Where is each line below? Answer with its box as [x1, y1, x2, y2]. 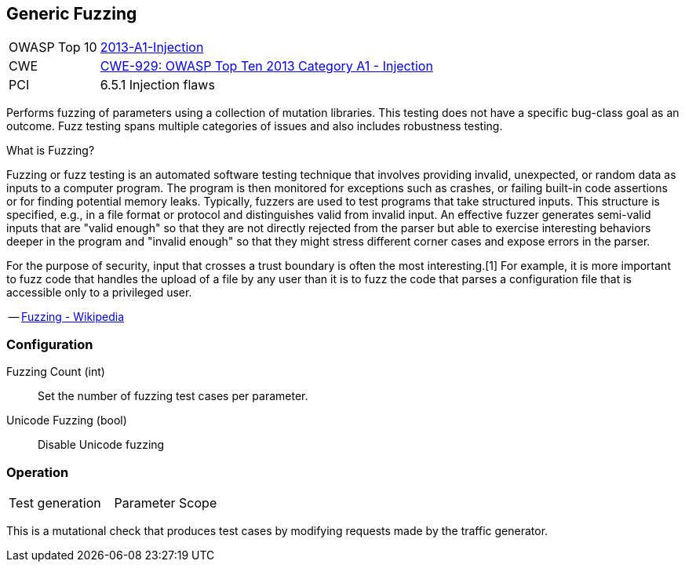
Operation [6, 464, 69, 480]
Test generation [9, 494, 101, 511]
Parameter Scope [114, 494, 217, 511]
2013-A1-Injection [100, 39, 204, 56]
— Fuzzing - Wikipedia [8, 310, 125, 324]
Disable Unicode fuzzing [38, 438, 165, 452]
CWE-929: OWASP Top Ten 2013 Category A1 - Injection [100, 58, 433, 75]
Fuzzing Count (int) [6, 365, 105, 379]
